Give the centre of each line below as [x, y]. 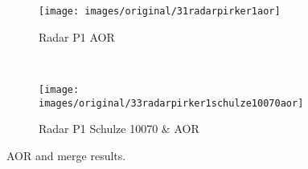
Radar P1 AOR [77, 36]
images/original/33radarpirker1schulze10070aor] [171, 103]
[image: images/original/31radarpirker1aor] [160, 11]
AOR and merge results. [66, 155]
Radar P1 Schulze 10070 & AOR [119, 129]
